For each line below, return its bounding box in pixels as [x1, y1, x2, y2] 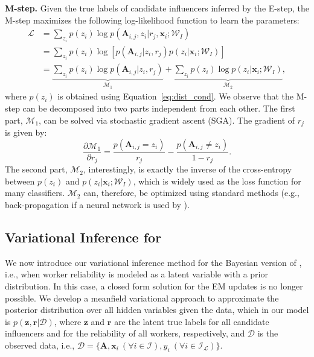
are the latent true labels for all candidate [114, 315, 269, 327]
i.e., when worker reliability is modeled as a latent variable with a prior [5, 268, 268, 280]
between [5, 174, 35, 187]
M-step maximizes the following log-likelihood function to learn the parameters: [5, 13, 300, 26]
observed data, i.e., [5, 338, 75, 351]
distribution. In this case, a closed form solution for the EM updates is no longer [5, 279, 303, 292]
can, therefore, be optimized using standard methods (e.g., [83, 186, 300, 199]
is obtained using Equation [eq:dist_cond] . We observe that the [57, 90, 294, 103]
